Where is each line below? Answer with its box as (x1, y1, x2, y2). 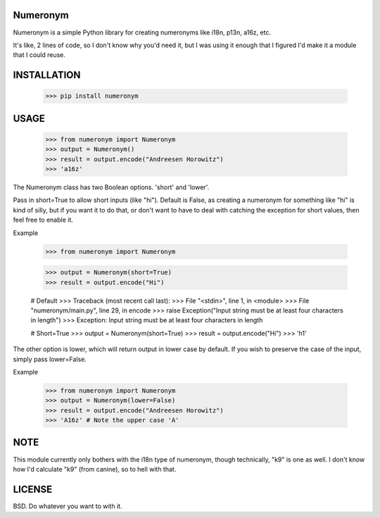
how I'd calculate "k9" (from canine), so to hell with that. (13, 465, 177, 473)
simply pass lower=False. (13, 355, 87, 363)
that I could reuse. (13, 51, 66, 59)
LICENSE (13, 483, 53, 495)
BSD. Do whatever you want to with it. (13, 502, 122, 510)
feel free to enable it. (13, 215, 74, 225)
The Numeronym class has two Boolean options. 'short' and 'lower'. (13, 183, 210, 191)
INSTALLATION (13, 69, 81, 81)
